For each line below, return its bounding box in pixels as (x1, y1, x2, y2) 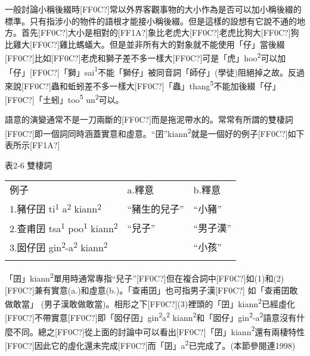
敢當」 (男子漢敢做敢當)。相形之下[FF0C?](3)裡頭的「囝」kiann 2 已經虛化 (13, 296, 295, 310)
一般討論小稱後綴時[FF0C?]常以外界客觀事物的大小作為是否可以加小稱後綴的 (5, 3, 302, 15)
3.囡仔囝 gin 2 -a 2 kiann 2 (10, 239, 108, 255)
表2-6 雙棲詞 (5, 158, 52, 171)
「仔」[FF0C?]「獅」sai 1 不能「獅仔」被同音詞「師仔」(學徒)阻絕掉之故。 (5, 64, 288, 78)
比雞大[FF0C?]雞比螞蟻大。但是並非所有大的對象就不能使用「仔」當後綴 (5, 38, 285, 50)
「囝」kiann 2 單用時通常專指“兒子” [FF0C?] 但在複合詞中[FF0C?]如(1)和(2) (5, 270, 284, 285)
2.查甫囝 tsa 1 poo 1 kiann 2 (10, 219, 118, 236)
